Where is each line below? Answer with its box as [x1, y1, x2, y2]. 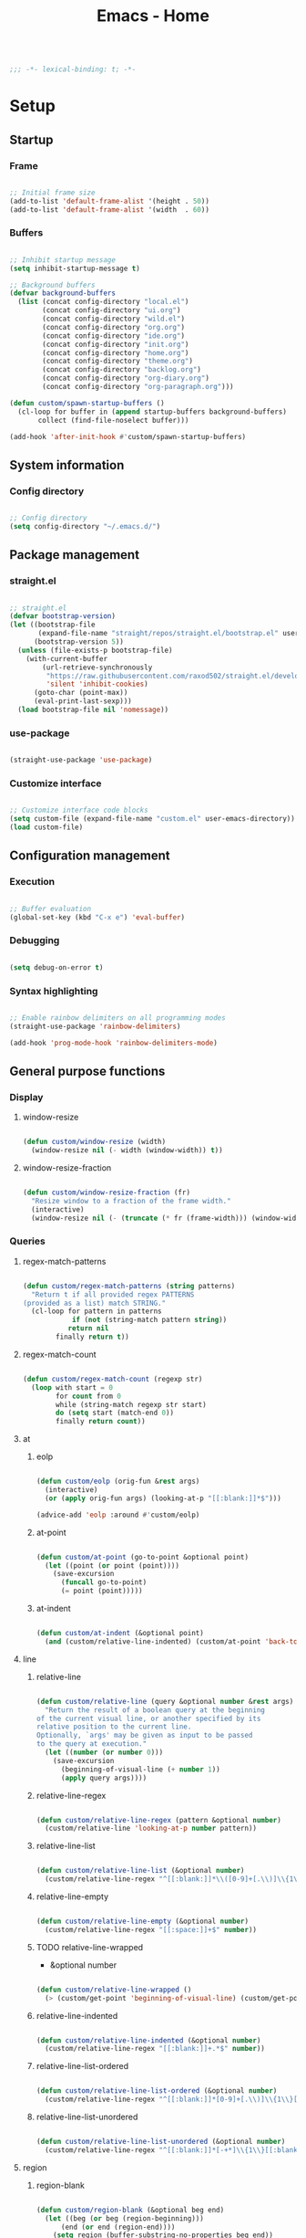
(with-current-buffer [25, 654, 107, 663]
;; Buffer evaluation [9, 904, 92, 913]
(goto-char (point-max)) [33, 688, 128, 698]
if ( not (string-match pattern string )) [71, 1316, 228, 1325]
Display [9, 1090, 44, 1103]
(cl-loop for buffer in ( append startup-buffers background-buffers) [17, 407, 287, 416]
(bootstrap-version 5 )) [33, 637, 125, 646]
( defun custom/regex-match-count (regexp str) [22, 1374, 203, 1383]
